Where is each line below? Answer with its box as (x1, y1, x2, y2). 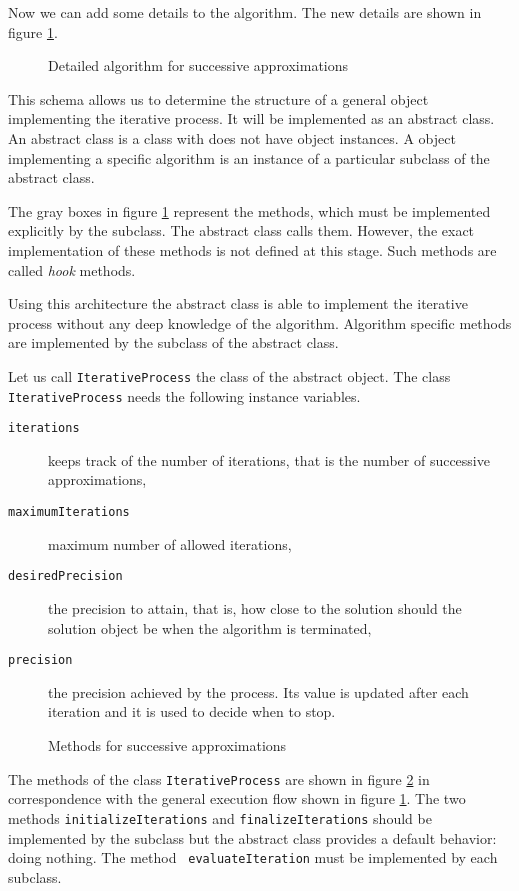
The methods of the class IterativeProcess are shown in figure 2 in (8, 768, 430, 789)
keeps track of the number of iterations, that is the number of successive (48, 449, 490, 470)
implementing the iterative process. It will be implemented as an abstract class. (8, 108, 495, 129)
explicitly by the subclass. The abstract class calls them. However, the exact (8, 220, 475, 241)
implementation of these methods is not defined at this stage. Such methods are (8, 239, 497, 260)
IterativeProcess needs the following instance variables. (8, 385, 361, 406)
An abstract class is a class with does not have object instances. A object (8, 127, 456, 148)
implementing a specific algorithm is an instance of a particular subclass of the (8, 147, 490, 168)
